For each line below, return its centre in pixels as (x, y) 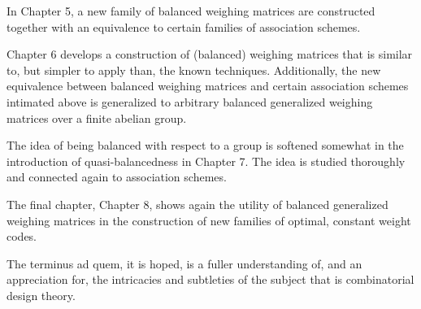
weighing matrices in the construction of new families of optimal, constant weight (209, 220)
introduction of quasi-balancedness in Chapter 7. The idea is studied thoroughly (206, 161)
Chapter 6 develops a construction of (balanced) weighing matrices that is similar (210, 54)
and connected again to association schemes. (117, 177)
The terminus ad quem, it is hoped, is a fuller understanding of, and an (184, 263)
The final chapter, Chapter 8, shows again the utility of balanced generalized (197, 204)
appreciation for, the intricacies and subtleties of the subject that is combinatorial (210, 279)
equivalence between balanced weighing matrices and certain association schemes (208, 86)
